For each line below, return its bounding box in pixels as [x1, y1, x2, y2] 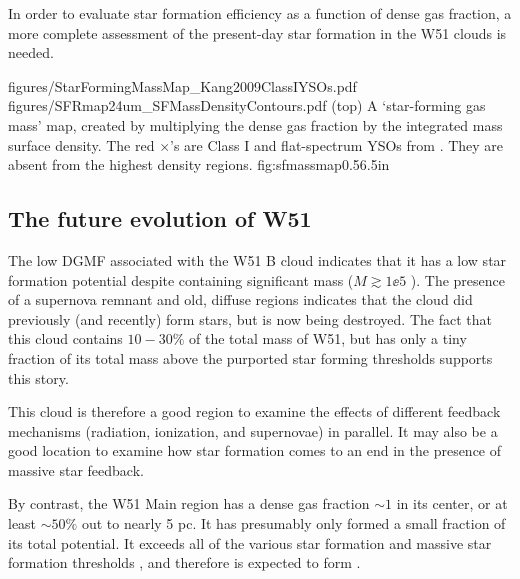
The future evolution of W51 [8, 203, 312, 234]
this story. [8, 367, 69, 388]
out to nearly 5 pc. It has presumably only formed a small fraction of [81, 513, 506, 534]
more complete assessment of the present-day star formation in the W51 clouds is [8, 22, 507, 43]
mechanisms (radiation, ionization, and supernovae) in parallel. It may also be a [8, 420, 498, 441]
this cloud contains [8, 328, 123, 349]
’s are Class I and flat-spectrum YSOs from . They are [170, 134, 504, 155]
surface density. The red [8, 134, 155, 155]
